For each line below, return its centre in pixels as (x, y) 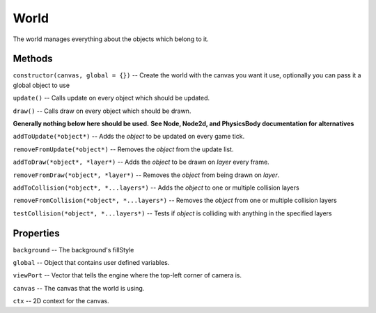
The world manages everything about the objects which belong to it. (111, 39)
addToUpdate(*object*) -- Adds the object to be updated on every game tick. (129, 137)
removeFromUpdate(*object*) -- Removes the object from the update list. (123, 149)
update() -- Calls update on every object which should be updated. (111, 98)
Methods (33, 59)
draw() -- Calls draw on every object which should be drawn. (102, 111)
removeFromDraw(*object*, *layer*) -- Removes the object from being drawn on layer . (146, 175)
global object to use (41, 85)
